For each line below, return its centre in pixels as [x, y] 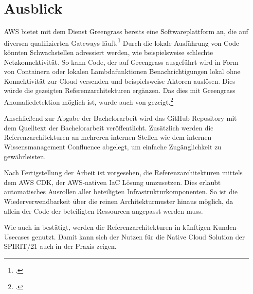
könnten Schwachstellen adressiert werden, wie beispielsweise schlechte [108, 52]
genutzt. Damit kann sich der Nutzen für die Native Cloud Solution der [138, 236]
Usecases [17, 236]
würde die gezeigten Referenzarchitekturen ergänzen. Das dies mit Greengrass [120, 90]
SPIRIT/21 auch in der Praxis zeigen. [60, 246]
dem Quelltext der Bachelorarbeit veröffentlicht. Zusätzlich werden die [109, 127]
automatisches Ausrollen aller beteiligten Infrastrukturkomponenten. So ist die [121, 192]
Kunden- [226, 227]
